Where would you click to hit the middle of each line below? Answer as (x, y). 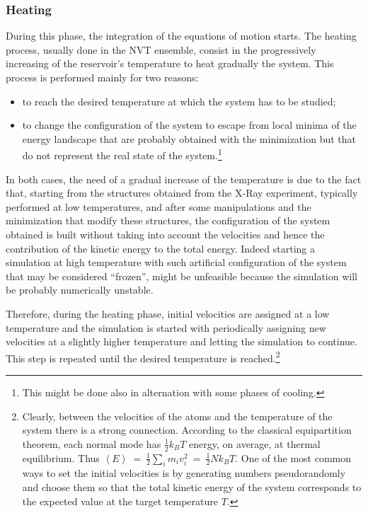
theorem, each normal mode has (92, 443)
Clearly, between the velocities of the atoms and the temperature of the (177, 416)
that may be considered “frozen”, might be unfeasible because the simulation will (182, 276)
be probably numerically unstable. (80, 290)
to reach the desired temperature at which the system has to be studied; (179, 101)
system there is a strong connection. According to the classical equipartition (187, 430)
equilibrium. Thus (61, 457)
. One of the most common (293, 457)
